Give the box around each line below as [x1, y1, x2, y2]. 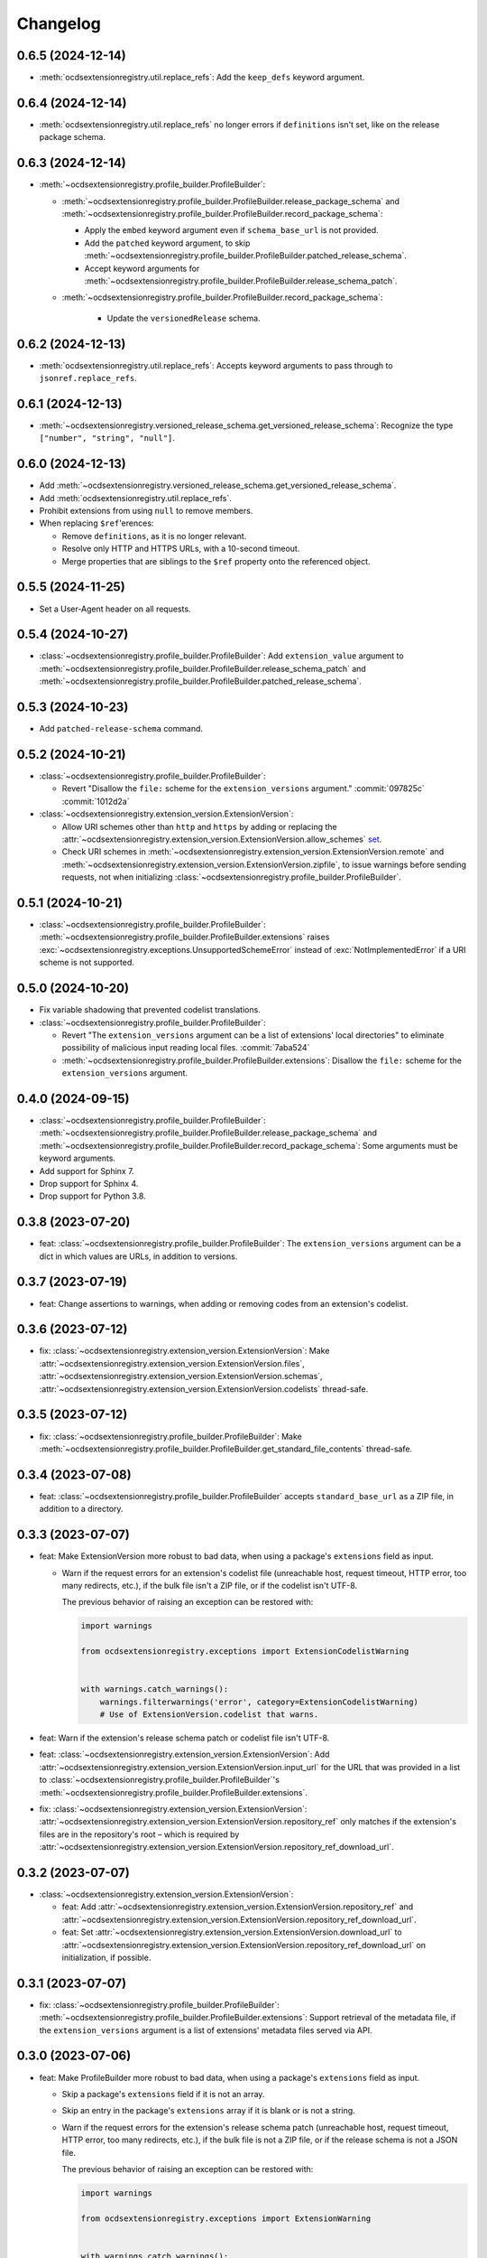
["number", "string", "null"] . [39, 433, 176, 443]
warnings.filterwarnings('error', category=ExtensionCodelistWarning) [99, 1696, 419, 1707]
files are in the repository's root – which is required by [39, 1829, 240, 1840]
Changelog [16, 14, 101, 33]
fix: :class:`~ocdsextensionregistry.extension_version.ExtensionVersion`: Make [39, 1346, 330, 1357]
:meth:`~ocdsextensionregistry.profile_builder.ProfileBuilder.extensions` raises [39, 931, 330, 943]
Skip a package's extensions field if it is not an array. [61, 2088, 265, 2099]
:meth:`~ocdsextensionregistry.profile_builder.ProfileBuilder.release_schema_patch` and [39, 663, 367, 674]
